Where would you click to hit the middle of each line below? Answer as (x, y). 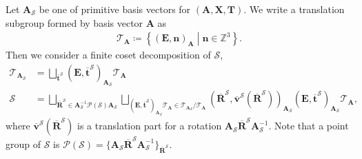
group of (23, 144)
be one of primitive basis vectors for (115, 9)
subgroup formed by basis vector (74, 22)
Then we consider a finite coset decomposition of (108, 55)
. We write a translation (294, 9)
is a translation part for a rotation (150, 126)
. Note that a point (309, 126)
